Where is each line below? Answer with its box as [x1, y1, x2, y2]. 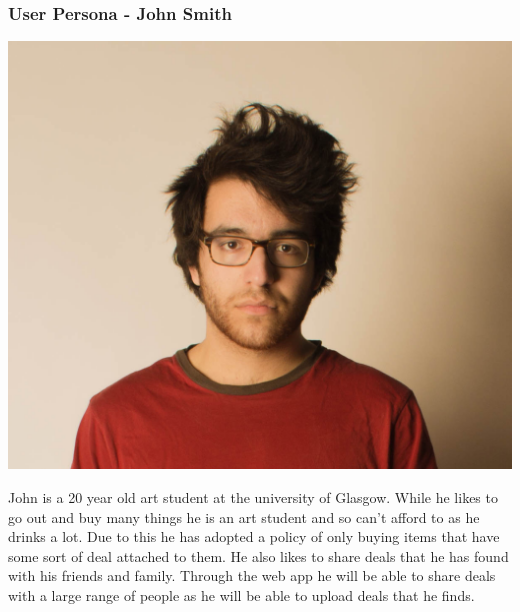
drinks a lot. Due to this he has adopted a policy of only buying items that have [8, 526, 500, 547]
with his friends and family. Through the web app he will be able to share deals [8, 565, 496, 586]
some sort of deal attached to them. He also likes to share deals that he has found [8, 545, 509, 566]
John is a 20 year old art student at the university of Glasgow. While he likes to [8, 487, 498, 508]
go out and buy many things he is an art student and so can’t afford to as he [8, 506, 480, 527]
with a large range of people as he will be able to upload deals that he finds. [8, 584, 475, 605]
